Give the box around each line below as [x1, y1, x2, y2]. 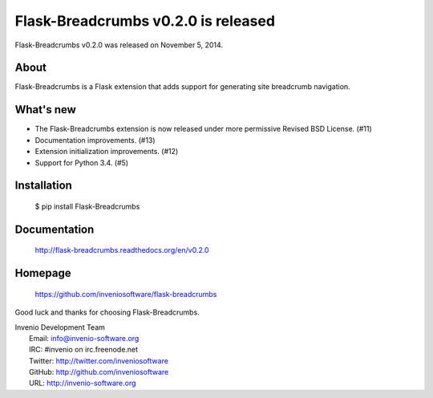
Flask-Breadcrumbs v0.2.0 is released [14, 12, 276, 30]
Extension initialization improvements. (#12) [34, 147, 179, 156]
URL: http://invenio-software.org [29, 378, 136, 388]
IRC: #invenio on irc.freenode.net [29, 345, 139, 355]
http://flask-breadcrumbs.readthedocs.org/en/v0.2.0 [34, 246, 209, 255]
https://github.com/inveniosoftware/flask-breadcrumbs [34, 289, 217, 298]
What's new [14, 103, 76, 116]
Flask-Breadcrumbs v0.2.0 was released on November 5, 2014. [14, 40, 224, 50]
